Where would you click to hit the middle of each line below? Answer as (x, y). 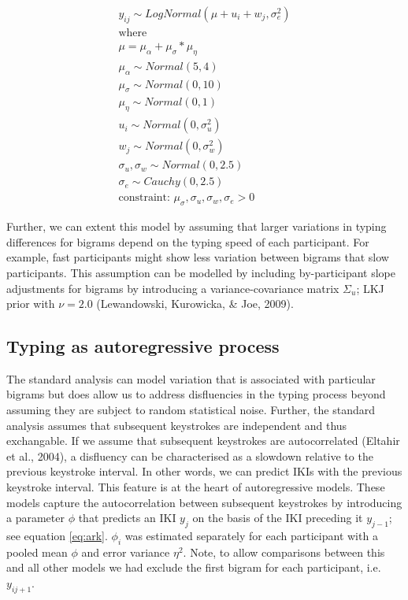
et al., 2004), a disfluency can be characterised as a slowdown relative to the (190, 456)
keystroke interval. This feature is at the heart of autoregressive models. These (196, 487)
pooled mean (37, 552)
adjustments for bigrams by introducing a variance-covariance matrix (173, 288)
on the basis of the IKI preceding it (278, 518)
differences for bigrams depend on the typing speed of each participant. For (188, 241)
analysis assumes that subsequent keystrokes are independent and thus (177, 425)
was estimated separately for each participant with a (251, 536)
